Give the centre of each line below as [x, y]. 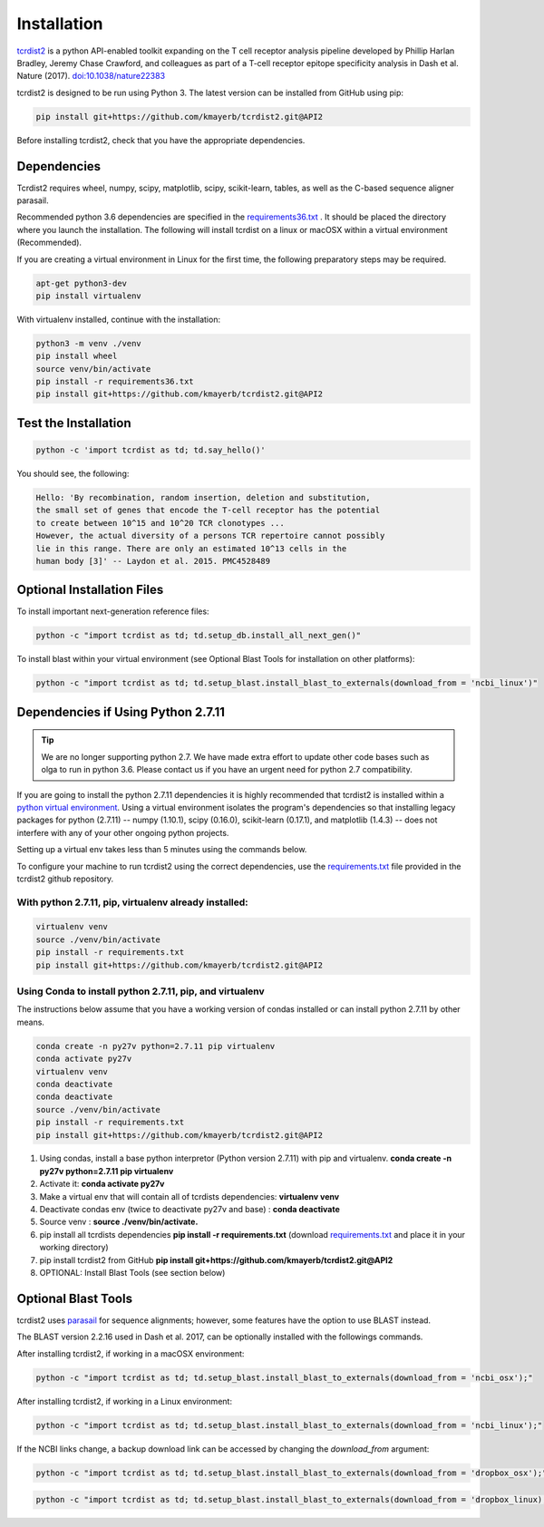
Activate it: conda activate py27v [102, 1184]
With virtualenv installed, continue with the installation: [119, 319]
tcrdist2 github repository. [65, 879]
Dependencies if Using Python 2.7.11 [121, 712]
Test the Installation [74, 423]
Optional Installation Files [90, 590]
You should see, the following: [73, 474]
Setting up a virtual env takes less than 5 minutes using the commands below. [162, 850]
